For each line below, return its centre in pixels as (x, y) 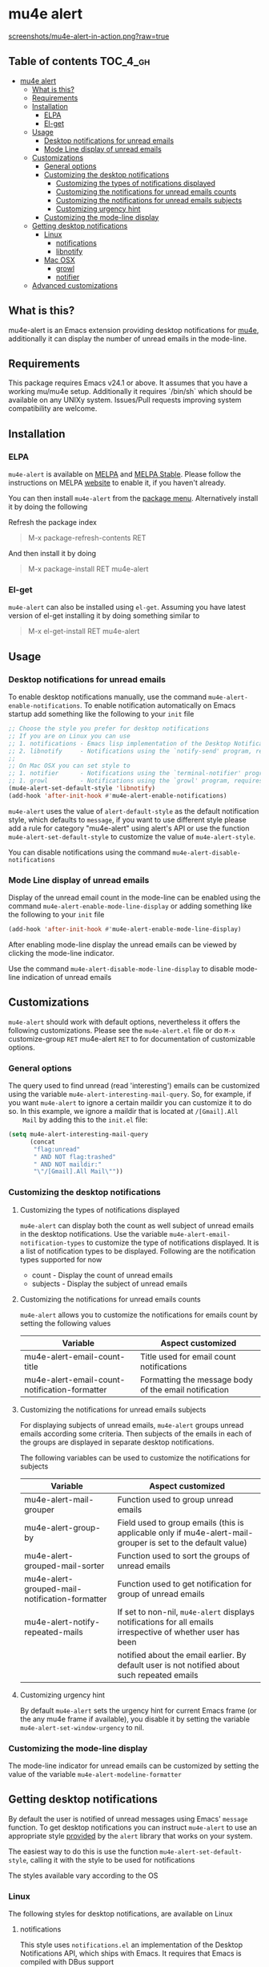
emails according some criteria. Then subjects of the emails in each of (136, 1433)
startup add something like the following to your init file (101, 714)
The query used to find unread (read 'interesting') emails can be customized (134, 1086)
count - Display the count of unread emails (102, 1275)
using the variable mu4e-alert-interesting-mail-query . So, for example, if (130, 1094)
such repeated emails (158, 1675)
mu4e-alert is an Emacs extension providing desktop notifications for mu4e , (134, 330)
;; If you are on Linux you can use (69, 736)
